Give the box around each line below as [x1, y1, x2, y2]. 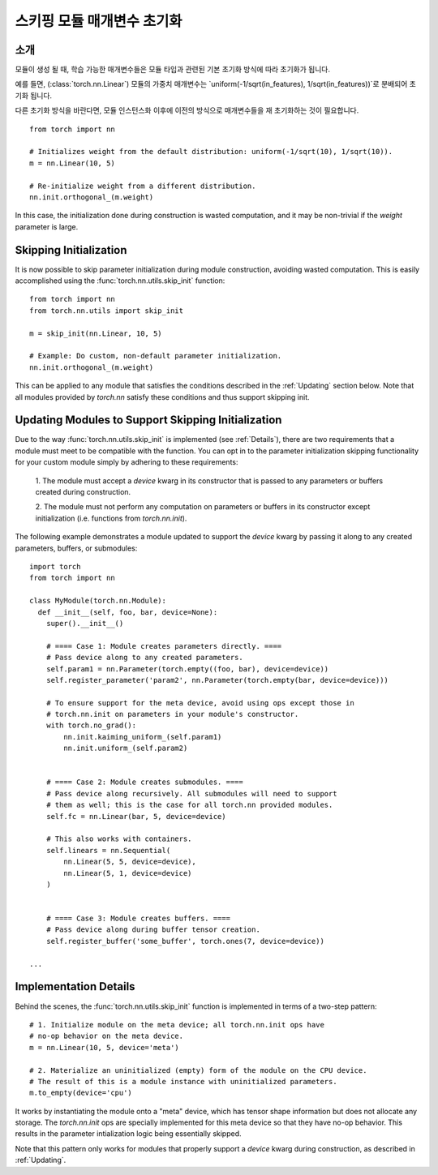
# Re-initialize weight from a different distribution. [29, 181, 256, 191]
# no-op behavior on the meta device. [29, 1031, 184, 1041]
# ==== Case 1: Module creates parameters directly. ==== [45, 641, 282, 650]
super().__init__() [45, 619, 124, 628]
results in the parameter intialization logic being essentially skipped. [15, 1129, 243, 1139]
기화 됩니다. [15, 90, 53, 101]
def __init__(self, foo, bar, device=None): [37, 607, 218, 616]
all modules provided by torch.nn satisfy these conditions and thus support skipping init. [15, 392, 310, 401]
